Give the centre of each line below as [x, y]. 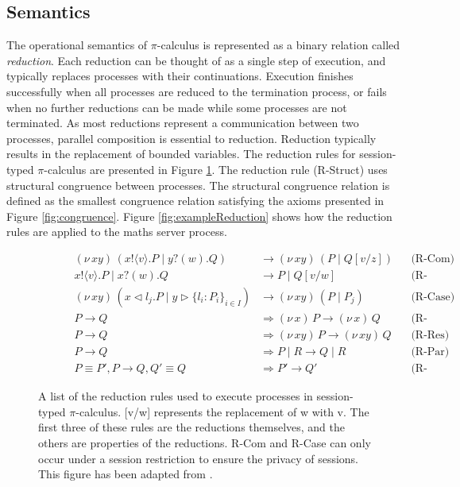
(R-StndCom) [419, 275]
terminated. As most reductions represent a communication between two [183, 123]
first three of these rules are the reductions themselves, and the [192, 427]
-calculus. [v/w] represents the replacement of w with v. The [222, 411]
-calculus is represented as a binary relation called [278, 45]
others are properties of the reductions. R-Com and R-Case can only [205, 442]
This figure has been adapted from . [126, 474]
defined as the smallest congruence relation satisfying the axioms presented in [195, 201]
